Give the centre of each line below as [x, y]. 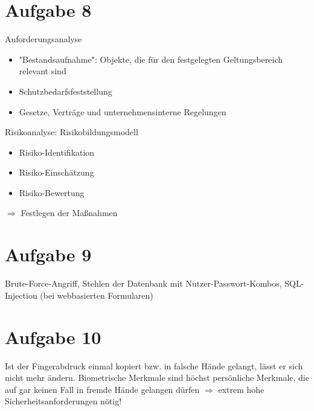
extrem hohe [241, 389]
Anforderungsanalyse [43, 39]
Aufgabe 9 [48, 254]
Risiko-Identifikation [57, 152]
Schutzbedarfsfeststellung [66, 91]
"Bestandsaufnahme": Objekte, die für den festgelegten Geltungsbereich [151, 59]
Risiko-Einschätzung [56, 172]
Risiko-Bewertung [52, 192]
